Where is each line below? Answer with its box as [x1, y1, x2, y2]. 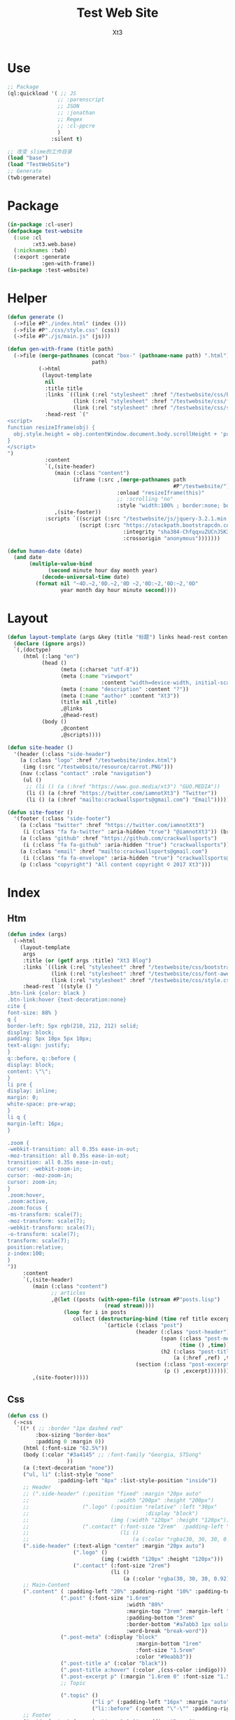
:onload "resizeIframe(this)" [116, 489, 205, 496]
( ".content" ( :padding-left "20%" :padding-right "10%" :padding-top [22, 1588, 233, 1595]
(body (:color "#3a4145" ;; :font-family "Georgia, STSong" [22, 1451, 201, 1458]
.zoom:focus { [7, 1204, 49, 1211]
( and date [13, 554, 42, 561]
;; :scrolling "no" [116, 496, 173, 503]
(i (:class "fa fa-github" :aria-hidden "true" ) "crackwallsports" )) [22, 841, 230, 848]
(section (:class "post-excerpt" [135, 1361, 233, 1369]
